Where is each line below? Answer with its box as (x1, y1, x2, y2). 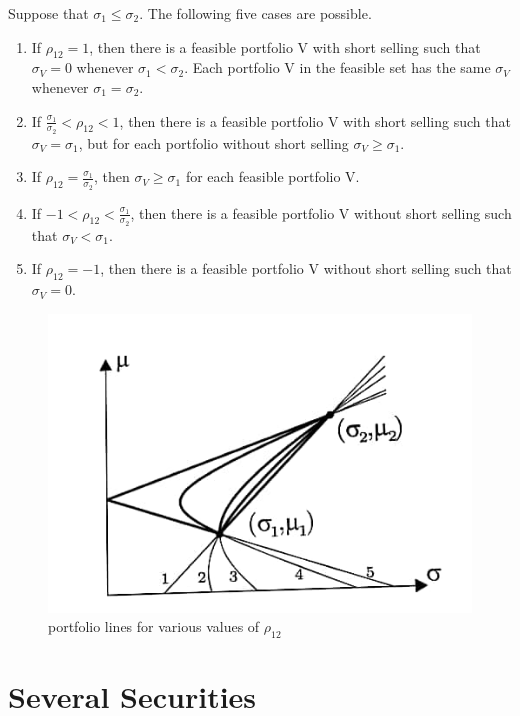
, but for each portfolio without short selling (78, 132, 349, 153)
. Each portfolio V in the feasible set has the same (184, 57, 491, 78)
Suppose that (8, 3, 89, 23)
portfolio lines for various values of (48, 616, 260, 637)
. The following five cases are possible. (139, 3, 372, 23)
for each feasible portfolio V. (185, 166, 360, 187)
